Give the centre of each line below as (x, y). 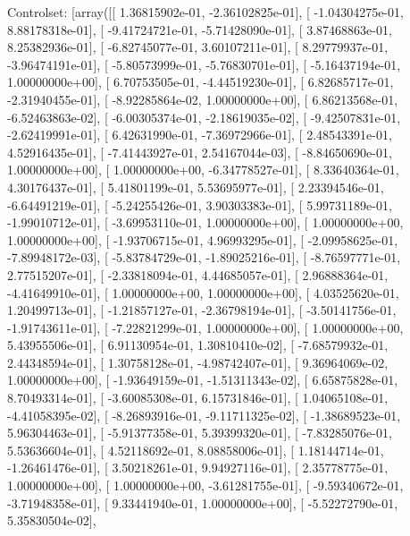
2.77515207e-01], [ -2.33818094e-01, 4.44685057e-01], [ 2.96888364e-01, (198, 274)
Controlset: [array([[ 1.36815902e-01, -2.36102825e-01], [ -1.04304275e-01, (205, 12)
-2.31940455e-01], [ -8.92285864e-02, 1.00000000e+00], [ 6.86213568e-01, (203, 99)
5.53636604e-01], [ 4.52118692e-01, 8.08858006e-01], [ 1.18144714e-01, (196, 450)
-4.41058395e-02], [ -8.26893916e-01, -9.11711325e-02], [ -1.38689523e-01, (204, 415)
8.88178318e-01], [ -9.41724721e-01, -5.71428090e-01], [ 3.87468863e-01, (200, 29)
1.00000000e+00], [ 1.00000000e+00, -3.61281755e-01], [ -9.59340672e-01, (205, 485)
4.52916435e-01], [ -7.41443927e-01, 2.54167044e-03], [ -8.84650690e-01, (200, 152)
